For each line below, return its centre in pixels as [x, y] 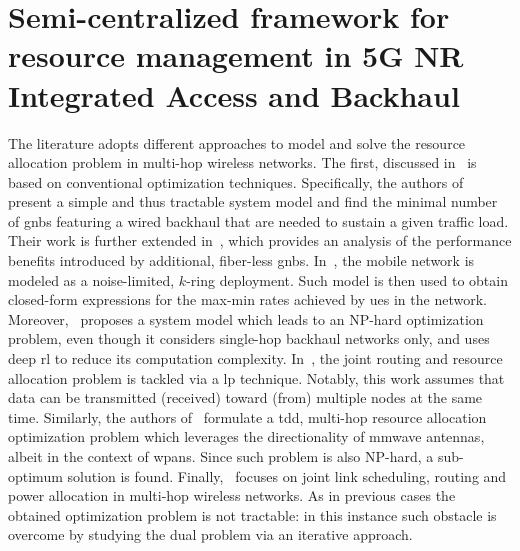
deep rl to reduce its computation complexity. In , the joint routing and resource [255, 358]
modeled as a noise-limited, [91, 279]
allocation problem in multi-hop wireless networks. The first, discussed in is [242, 162]
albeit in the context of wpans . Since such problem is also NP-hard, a [221, 456]
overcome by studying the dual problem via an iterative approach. [210, 534]
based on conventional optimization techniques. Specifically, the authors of [236, 181]
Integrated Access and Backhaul [234, 94]
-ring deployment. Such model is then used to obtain [347, 279]
